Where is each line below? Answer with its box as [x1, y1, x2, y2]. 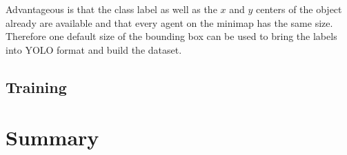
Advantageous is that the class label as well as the [6, 2, 217, 16]
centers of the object [255, 2, 342, 16]
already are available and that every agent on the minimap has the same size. [6, 15, 333, 30]
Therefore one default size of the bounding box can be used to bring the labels [6, 29, 337, 43]
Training [6, 76, 67, 97]
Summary [6, 123, 99, 152]
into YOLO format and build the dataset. [6, 42, 182, 56]
